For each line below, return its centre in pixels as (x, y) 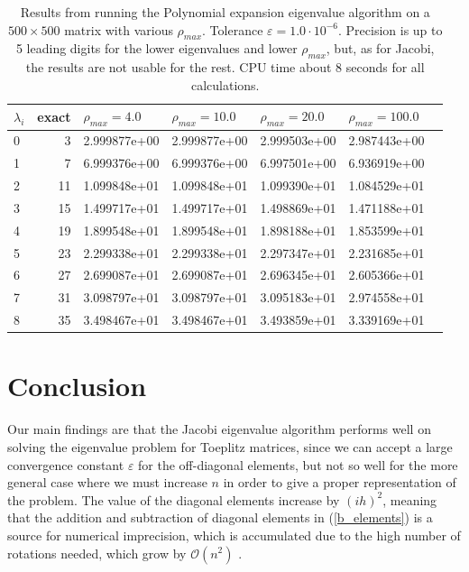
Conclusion (77, 386)
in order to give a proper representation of (340, 482)
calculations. (225, 84)
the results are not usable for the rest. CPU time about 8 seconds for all (225, 67)
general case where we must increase (107, 482)
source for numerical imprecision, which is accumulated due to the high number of (234, 535)
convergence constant (66, 464)
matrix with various (119, 29)
